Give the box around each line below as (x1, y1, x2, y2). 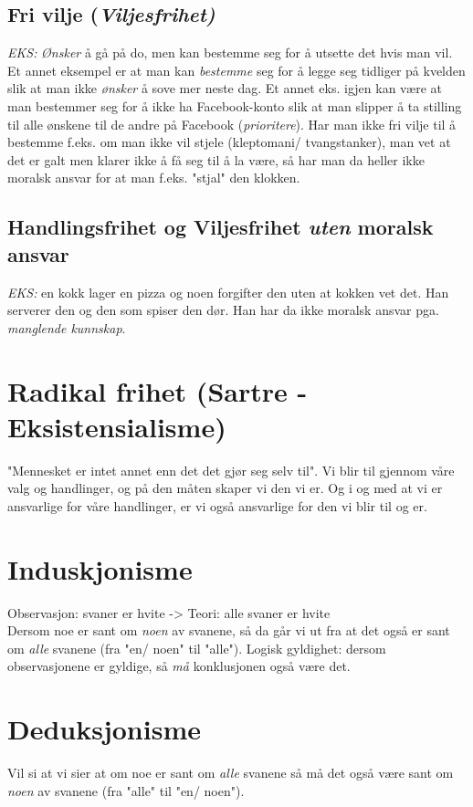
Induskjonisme (7, 550, 193, 587)
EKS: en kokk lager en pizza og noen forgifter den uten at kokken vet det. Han (7, 282, 449, 301)
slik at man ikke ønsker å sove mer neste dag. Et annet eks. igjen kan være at (7, 79, 443, 98)
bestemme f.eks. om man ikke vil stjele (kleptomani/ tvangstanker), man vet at (7, 132, 451, 152)
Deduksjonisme (7, 710, 201, 748)
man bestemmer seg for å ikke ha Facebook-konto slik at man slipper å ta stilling (7, 96, 462, 115)
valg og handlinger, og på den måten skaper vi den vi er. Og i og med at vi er (7, 478, 443, 498)
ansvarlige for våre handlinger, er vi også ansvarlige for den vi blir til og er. (7, 496, 427, 515)
